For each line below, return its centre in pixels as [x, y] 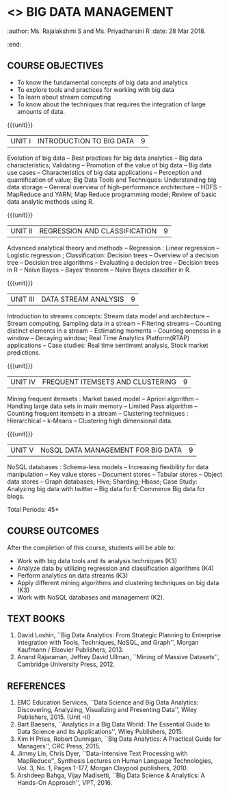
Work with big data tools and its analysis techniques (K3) [97, 560]
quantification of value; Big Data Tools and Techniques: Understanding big [112, 180]
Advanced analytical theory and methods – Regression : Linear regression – [113, 248]
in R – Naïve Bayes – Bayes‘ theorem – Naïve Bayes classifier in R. [99, 270]
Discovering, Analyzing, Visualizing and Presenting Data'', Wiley [107, 710]
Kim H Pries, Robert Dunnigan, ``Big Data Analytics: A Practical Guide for [119, 739]
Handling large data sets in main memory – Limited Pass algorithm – [103, 406]
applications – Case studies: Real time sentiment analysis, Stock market [108, 345]
